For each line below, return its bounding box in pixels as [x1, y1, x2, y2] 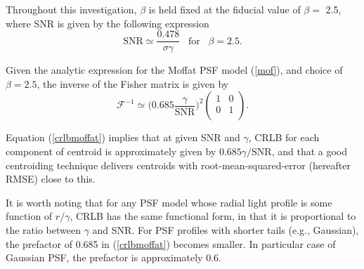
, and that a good [271, 144, 348, 159]
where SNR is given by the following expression [6, 15, 209, 30]
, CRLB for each [248, 130, 320, 145]
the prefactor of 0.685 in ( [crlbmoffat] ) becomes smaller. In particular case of [6, 236, 336, 251]
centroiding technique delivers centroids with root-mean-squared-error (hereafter [6, 157, 351, 172]
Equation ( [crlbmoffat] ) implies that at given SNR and [6, 130, 240, 145]
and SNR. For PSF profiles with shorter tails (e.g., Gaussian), [92, 223, 359, 237]
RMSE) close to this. [6, 171, 96, 186]
